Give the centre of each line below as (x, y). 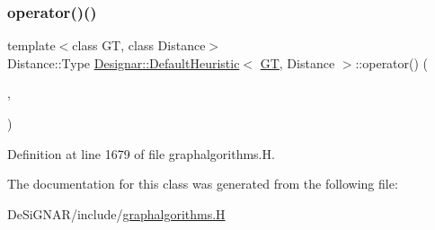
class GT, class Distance (139, 45)
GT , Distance (297, 62)
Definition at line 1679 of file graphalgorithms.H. (141, 153)
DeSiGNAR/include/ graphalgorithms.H (116, 213)
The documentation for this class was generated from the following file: (203, 184)
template (31, 45)
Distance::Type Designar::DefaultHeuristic (124, 62)
